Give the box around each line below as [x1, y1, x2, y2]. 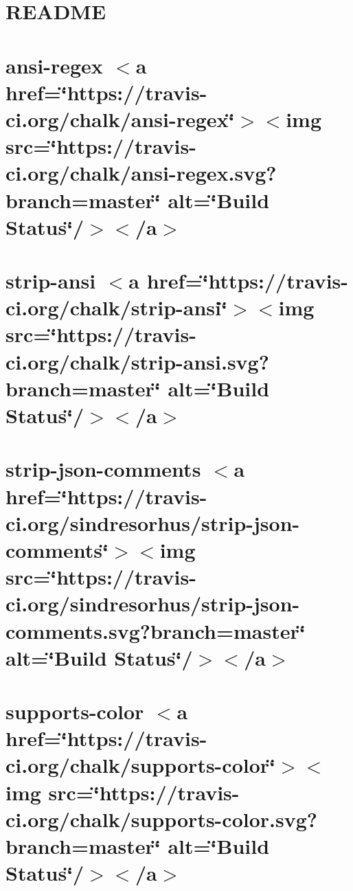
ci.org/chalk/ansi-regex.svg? [5, 159, 277, 187]
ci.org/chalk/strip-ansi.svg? [5, 347, 269, 375]
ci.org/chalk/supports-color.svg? [5, 804, 317, 833]
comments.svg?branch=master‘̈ [5, 616, 306, 644]
